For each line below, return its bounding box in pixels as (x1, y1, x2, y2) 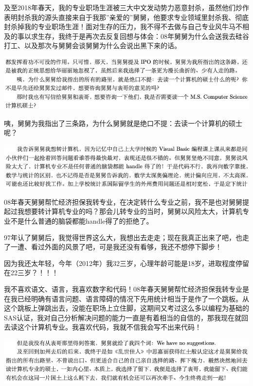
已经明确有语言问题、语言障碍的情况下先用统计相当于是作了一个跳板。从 (17, 293, 249, 303)
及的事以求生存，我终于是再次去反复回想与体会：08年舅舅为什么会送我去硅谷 (4, 31, 249, 41)
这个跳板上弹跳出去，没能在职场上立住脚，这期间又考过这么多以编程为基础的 (4, 303, 249, 313)
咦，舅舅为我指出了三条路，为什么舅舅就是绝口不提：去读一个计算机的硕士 (4, 118, 242, 128)
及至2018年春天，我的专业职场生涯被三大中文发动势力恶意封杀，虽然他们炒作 (4, 2, 249, 12)
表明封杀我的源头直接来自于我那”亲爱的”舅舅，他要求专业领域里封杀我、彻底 (4, 12, 249, 22)
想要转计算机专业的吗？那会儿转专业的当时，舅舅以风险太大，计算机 (24, 206, 242, 216)
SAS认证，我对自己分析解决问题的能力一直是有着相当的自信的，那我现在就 (4, 312, 242, 322)
